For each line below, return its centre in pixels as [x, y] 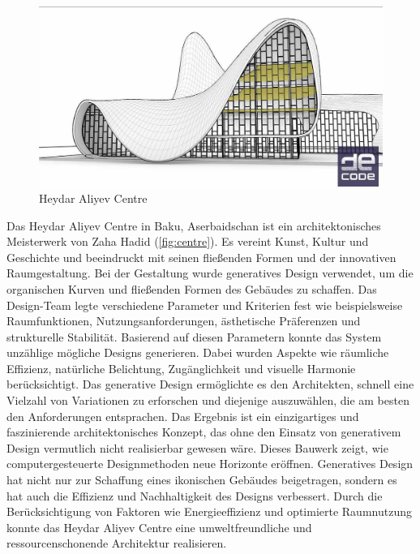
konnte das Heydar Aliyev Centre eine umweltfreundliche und [159, 527]
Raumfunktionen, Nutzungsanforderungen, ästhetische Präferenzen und [184, 321]
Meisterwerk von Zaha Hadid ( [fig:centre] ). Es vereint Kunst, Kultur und [188, 241]
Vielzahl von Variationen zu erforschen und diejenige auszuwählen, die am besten [208, 400]
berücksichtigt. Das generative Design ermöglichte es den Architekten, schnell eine [210, 384]
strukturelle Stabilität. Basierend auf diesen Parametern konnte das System [194, 336]
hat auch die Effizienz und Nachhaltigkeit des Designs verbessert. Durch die [195, 495]
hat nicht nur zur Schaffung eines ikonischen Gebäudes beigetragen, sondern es [202, 480]
